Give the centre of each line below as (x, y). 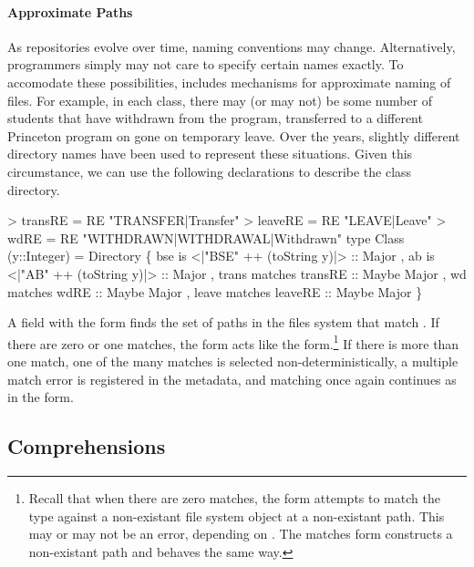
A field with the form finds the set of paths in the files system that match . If (223, 322)
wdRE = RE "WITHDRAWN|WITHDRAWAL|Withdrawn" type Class (206, 237)
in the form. (41, 397)
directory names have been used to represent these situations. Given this (210, 154)
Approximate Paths (70, 11)
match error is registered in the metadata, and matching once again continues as (232, 379)
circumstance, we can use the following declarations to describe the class (210, 171)
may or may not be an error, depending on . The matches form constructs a (241, 534)
